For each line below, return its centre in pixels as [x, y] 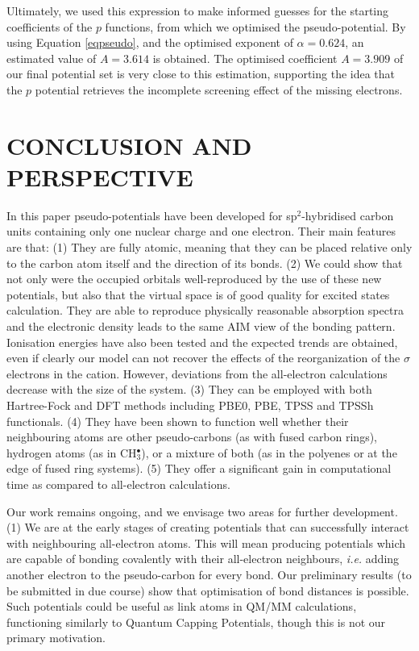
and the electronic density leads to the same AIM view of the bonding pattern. [201, 326]
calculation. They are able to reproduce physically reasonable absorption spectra [205, 310]
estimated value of [52, 58]
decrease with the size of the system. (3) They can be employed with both [189, 389]
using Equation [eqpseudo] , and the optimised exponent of [150, 42]
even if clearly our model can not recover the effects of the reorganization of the [203, 358]
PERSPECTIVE [100, 176]
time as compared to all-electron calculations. [118, 484]
